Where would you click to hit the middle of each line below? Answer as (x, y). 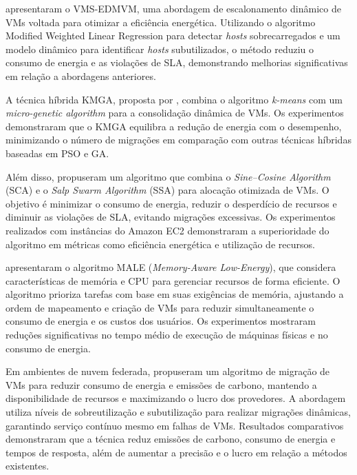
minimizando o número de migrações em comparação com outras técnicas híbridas (178, 140)
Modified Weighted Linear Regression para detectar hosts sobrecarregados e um (173, 36)
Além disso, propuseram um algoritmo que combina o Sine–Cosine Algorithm (168, 176)
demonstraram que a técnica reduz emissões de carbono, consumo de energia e (171, 439)
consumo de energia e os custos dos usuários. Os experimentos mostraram (161, 321)
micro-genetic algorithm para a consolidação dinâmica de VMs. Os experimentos (175, 113)
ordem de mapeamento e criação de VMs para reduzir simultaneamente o (160, 307)
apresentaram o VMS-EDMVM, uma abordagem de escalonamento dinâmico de (173, 8)
